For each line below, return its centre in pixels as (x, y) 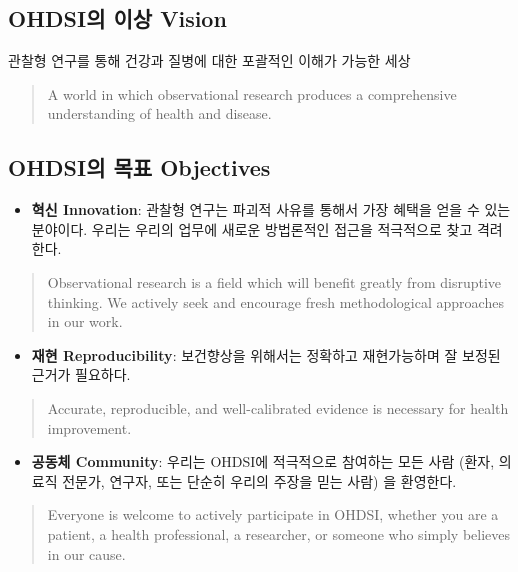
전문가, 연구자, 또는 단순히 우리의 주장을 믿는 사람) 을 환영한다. (259, 480)
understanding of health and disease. (159, 113)
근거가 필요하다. (81, 374)
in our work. (85, 321)
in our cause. (86, 553)
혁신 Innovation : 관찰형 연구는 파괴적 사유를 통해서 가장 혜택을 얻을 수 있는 (271, 209)
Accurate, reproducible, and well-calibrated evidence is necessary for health (278, 407)
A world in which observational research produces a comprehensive (252, 93)
